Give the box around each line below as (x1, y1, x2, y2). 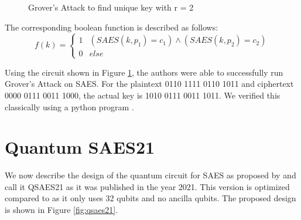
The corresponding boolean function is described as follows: (5, 21, 218, 33)
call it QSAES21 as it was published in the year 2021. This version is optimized (5, 180, 290, 192)
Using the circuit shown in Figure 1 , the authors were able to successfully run (5, 66, 283, 78)
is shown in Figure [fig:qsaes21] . (5, 204, 118, 216)
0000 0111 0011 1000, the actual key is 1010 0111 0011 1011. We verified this (5, 89, 281, 101)
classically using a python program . (5, 100, 134, 113)
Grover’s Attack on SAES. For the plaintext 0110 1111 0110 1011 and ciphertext (5, 77, 294, 90)
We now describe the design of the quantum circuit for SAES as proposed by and (5, 169, 296, 181)
